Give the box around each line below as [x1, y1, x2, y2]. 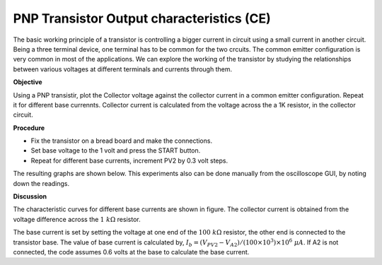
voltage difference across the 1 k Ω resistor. [13, 215, 141, 223]
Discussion [13, 192, 47, 201]
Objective [13, 78, 42, 86]
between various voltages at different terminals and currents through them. [13, 64, 233, 73]
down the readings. [13, 179, 70, 187]
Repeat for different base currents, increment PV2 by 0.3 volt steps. [30, 156, 228, 165]
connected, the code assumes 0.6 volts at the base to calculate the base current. [13, 247, 250, 256]
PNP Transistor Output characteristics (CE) [13, 11, 272, 26]
